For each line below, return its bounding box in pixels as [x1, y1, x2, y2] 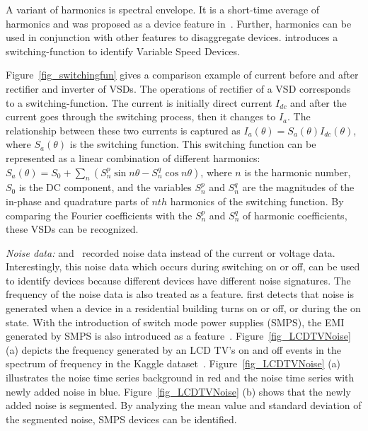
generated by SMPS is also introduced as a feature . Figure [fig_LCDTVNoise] [6, 328, 351, 343]
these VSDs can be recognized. [6, 222, 139, 236]
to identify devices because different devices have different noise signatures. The [6, 272, 351, 287]
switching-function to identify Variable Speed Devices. [6, 43, 240, 58]
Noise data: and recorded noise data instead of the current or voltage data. [6, 245, 335, 260]
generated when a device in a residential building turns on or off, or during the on [6, 301, 361, 316]
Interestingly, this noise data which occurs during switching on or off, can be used [6, 259, 360, 274]
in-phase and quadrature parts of [6, 193, 149, 208]
